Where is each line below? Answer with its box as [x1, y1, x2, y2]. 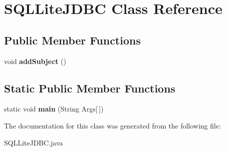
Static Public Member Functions [4, 80, 176, 95]
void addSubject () [4, 55, 66, 66]
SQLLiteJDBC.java [4, 137, 63, 147]
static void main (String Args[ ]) [4, 103, 104, 114]
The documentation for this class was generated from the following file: [4, 120, 221, 130]
